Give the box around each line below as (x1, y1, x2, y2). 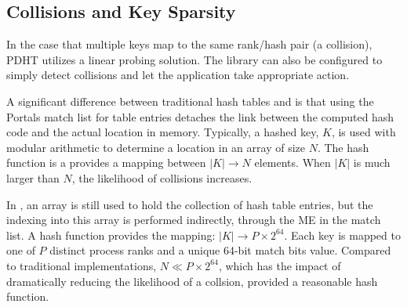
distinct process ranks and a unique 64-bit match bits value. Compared (49, 242, 391, 258)
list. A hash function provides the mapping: (6, 226, 216, 243)
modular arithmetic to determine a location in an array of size (6, 139, 305, 155)
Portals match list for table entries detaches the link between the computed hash (6, 108, 394, 125)
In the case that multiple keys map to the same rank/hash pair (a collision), (6, 36, 372, 52)
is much (353, 154, 391, 171)
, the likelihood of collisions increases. (71, 169, 253, 186)
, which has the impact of (218, 257, 341, 273)
